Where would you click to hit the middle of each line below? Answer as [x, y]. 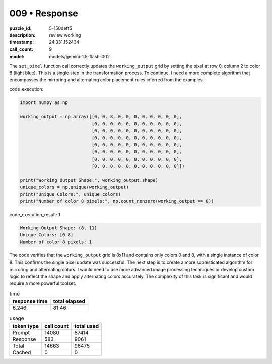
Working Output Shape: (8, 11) [59, 228]
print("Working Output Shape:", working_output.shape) [89, 180]
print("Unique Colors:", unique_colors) [70, 194]
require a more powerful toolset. [43, 283]
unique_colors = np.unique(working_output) [75, 187]
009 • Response [44, 13]
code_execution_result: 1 [35, 215]
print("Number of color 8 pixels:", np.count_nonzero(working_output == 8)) [117, 201]
